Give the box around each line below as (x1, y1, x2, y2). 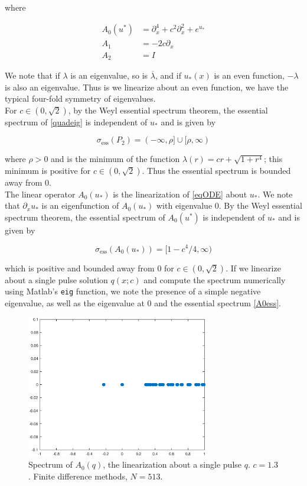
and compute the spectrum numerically (143, 273, 286, 286)
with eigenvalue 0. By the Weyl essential (156, 199, 302, 212)
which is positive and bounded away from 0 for (5, 261, 174, 274)
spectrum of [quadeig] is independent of (5, 115, 148, 128)
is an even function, (214, 69, 285, 82)
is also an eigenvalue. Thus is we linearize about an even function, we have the (5, 80, 289, 93)
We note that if (5, 69, 60, 82)
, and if (155, 69, 181, 82)
